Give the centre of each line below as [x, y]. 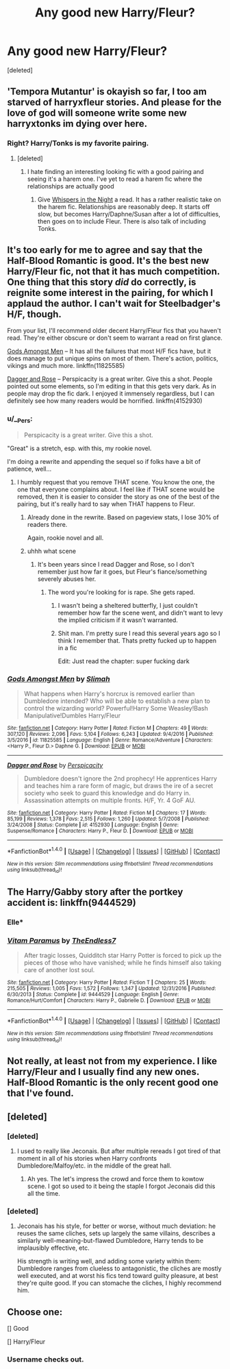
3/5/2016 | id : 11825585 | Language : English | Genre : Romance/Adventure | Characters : [110, 740]
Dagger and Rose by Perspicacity [55, 765]
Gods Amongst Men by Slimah [59, 678]
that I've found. [40, 1093]
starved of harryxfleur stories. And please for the [114, 102]
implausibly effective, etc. [53, 1248]
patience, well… [29, 469]
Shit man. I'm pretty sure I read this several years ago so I [139, 633]
